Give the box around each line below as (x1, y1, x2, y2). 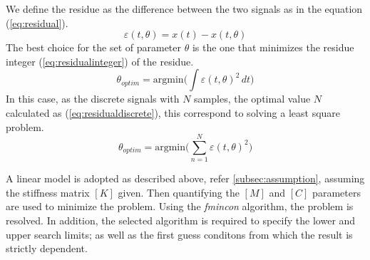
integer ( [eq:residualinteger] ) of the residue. (6, 53, 194, 68)
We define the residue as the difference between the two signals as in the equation (6, 1, 363, 16)
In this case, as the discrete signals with (6, 91, 180, 106)
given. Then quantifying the (118, 184, 240, 199)
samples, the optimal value (194, 91, 311, 106)
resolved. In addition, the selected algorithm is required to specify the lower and (6, 213, 356, 228)
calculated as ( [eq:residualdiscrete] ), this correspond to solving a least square (6, 105, 341, 120)
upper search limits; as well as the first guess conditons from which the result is (6, 227, 353, 241)
